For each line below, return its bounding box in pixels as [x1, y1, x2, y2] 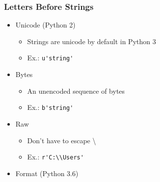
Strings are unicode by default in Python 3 [27, 36, 156, 46]
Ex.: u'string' [27, 52, 74, 63]
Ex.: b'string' [27, 102, 74, 112]
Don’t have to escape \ [27, 135, 96, 145]
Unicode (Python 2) [15, 20, 76, 30]
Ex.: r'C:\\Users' [27, 152, 84, 162]
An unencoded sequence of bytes [27, 85, 125, 96]
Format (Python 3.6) [15, 168, 79, 178]
